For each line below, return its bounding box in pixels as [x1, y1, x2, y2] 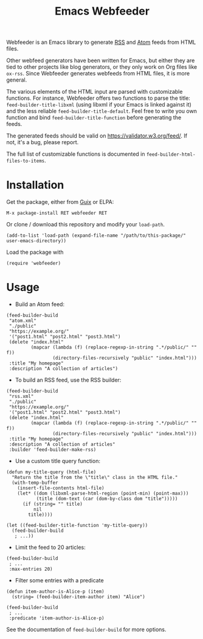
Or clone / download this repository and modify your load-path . [6, 221, 165, 228]
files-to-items [6, 158, 45, 164]
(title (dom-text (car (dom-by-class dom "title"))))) [36, 496, 178, 502]
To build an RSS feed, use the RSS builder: [15, 376, 122, 384]
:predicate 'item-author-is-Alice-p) [9, 615, 105, 621]
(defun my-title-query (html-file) [6, 469, 97, 475]
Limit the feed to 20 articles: [15, 543, 86, 551]
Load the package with [6, 248, 64, 256]
